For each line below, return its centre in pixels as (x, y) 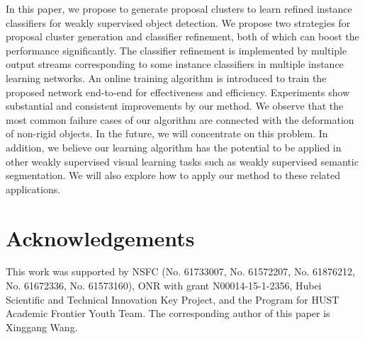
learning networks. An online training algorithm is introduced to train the (166, 77)
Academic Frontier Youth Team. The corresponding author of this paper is (168, 313)
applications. (33, 189)
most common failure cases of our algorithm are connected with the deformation (180, 119)
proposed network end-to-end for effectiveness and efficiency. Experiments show (178, 92)
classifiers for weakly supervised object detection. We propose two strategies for (178, 22)
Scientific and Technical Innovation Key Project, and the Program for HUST (173, 299)
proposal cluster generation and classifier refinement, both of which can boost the (182, 36)
